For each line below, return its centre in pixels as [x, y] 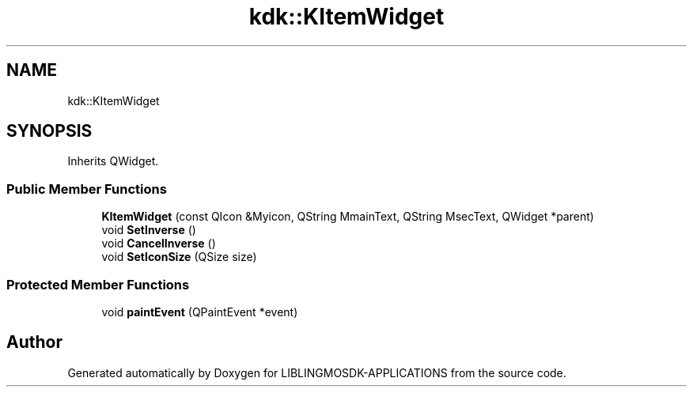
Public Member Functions [87, 189]
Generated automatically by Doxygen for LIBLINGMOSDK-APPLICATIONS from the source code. [317, 372]
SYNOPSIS [49, 131]
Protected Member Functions [98, 284]
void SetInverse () [149, 230]
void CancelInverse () [159, 244]
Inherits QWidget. [113, 161]
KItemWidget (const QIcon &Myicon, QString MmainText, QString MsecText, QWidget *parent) [348, 217]
